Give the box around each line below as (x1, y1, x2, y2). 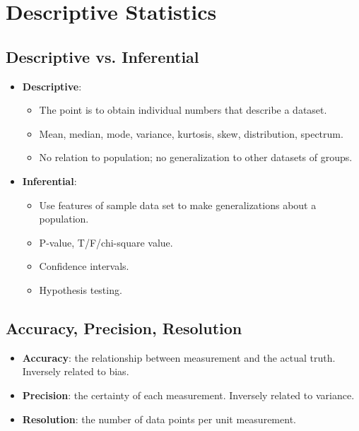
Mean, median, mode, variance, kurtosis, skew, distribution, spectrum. (39, 126, 343, 141)
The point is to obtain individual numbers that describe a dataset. (39, 102, 327, 117)
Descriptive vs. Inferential (6, 45, 199, 67)
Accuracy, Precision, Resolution (6, 317, 242, 338)
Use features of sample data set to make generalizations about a (39, 197, 317, 212)
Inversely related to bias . (22, 364, 129, 379)
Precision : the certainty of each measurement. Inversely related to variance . (22, 387, 355, 402)
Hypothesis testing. (39, 282, 122, 297)
